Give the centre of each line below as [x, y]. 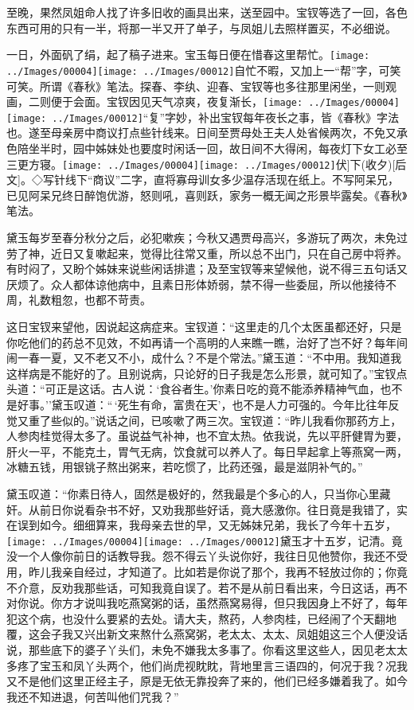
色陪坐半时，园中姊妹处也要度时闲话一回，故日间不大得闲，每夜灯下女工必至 [207, 148]
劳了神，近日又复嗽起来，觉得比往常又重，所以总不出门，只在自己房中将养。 [207, 253]
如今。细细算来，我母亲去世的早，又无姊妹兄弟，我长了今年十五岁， [218, 525]
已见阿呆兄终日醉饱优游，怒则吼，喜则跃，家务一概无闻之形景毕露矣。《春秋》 [207, 195]
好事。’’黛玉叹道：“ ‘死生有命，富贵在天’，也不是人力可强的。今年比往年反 [208, 404]
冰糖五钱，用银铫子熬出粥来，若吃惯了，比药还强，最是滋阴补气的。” [185, 467]
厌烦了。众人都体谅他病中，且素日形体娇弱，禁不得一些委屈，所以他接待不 [201, 284]
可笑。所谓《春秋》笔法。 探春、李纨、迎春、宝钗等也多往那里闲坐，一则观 [201, 86]
